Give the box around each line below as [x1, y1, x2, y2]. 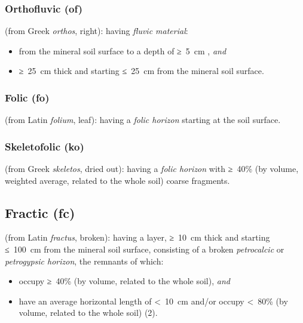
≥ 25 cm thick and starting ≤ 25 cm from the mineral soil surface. [19, 64, 264, 77]
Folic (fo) [5, 90, 50, 104]
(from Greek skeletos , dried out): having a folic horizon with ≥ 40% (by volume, [5, 162, 299, 175]
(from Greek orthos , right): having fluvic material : [5, 24, 188, 37]
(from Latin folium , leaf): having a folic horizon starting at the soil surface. [5, 113, 281, 126]
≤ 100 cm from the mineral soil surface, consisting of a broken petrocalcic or [5, 243, 284, 256]
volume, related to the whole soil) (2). [19, 306, 158, 319]
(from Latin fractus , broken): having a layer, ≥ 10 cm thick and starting [5, 231, 270, 244]
